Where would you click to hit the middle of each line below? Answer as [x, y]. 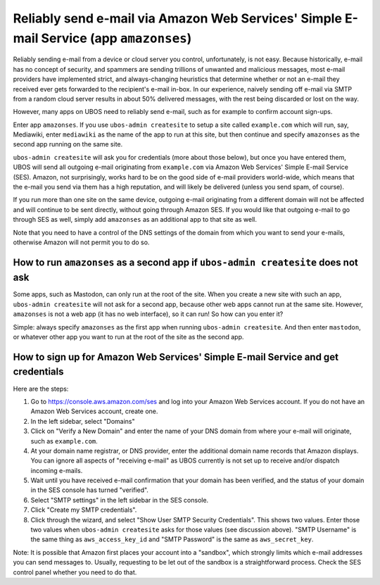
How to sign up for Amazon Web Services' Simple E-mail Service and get [176, 357]
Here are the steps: [41, 389]
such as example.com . [64, 441]
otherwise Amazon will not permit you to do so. [81, 242]
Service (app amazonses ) [116, 38]
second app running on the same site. [68, 144]
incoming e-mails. [57, 470]
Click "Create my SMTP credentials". [84, 510]
